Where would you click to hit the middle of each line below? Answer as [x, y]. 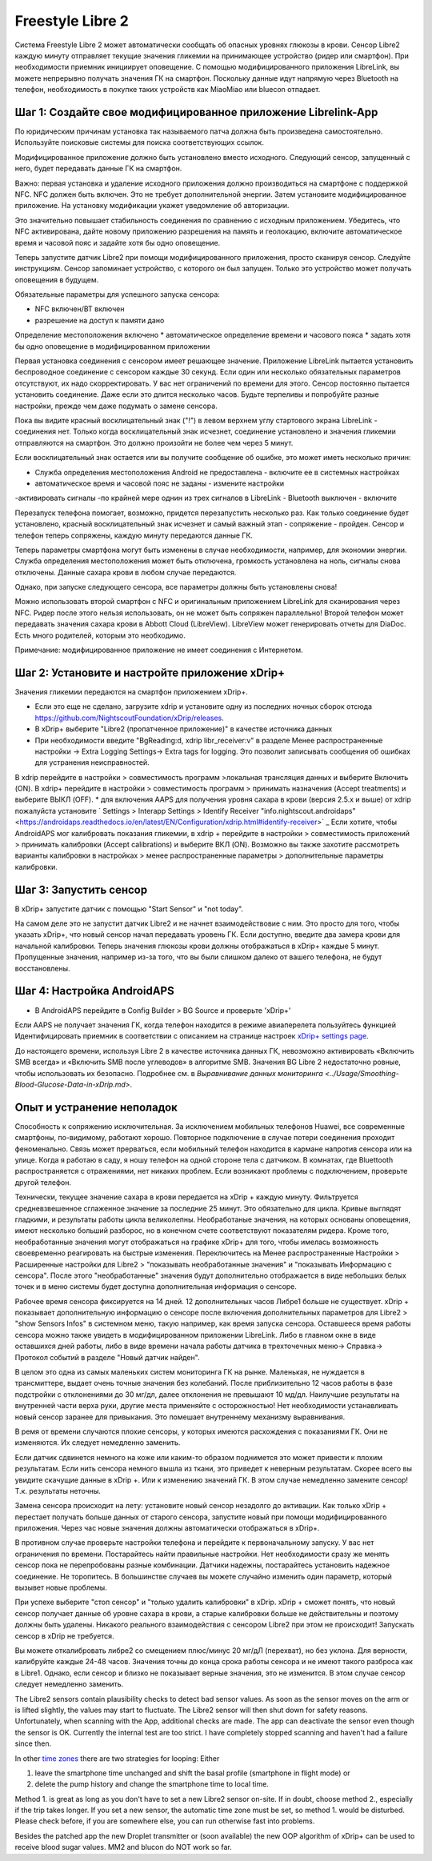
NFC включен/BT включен [80, 309]
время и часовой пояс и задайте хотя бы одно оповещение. [118, 242]
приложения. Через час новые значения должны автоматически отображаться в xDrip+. [167, 1528]
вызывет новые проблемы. [61, 1587]
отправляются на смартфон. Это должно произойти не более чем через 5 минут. [154, 442]
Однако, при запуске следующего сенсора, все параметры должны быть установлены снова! [176, 587]
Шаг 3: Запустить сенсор [81, 889]
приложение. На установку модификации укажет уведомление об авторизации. [152, 206]
